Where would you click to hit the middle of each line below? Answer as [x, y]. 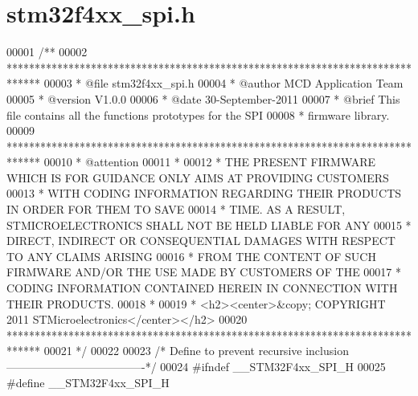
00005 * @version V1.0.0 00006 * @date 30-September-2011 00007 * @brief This [203, 98]
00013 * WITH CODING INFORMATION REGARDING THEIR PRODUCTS [204, 193]
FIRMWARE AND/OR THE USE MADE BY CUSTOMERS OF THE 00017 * [204, 272]
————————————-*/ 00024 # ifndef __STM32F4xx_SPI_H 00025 [196, 366]
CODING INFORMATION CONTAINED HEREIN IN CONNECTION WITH [202, 288]
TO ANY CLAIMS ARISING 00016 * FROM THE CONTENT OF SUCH [191, 256]
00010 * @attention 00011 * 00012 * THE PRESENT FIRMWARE [210, 162]
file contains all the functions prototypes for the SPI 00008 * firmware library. [198, 114]
